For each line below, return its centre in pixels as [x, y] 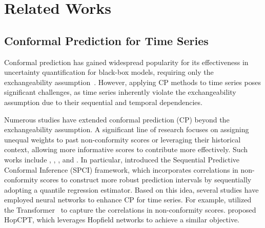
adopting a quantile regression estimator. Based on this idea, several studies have [131, 189]
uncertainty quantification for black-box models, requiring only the [109, 72]
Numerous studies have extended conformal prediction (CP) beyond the [117, 119]
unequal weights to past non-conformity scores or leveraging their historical [123, 139]
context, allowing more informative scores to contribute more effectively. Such [126, 149]
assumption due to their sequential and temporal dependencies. [103, 102]
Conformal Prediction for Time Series [106, 40]
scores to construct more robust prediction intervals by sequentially [146, 180]
